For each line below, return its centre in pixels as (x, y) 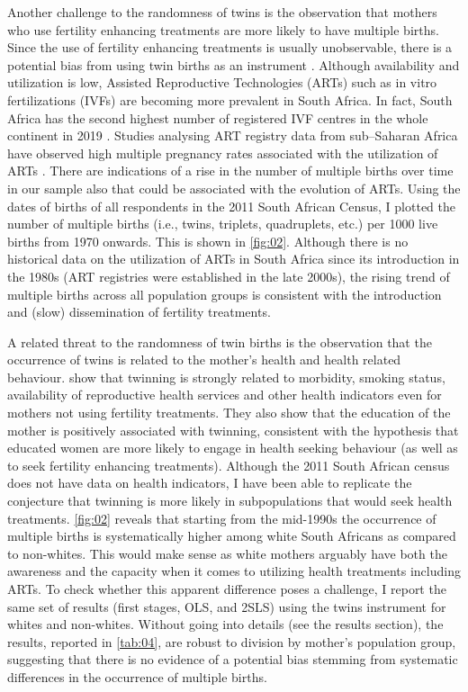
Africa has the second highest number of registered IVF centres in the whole (218, 117)
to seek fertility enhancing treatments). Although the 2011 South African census (229, 465)
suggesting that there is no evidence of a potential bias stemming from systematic (233, 659)
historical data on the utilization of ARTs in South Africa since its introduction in (234, 259)
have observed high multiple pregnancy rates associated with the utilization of (223, 153)
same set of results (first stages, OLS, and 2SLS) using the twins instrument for (227, 606)
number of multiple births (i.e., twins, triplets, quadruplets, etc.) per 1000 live (223, 224)
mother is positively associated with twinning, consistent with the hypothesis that (233, 430)
